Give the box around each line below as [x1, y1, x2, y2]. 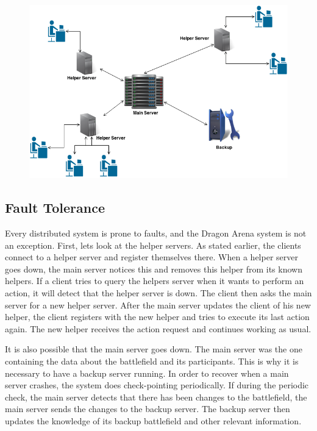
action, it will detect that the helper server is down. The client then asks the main [5, 287, 312, 299]
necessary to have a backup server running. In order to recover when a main [5, 366, 289, 379]
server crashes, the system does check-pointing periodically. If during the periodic [5, 379, 309, 391]
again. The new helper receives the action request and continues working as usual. [5, 322, 312, 335]
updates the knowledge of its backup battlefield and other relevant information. [5, 414, 302, 427]
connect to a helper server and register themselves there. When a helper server [5, 251, 298, 263]
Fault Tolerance [5, 198, 105, 217]
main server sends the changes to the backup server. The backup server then [5, 402, 290, 415]
